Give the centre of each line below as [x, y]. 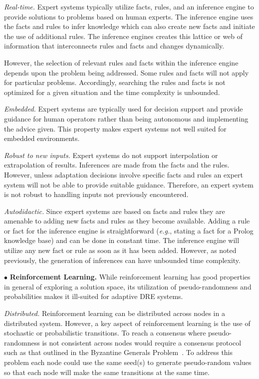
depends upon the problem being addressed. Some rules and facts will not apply [127, 72]
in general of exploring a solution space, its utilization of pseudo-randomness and [128, 286]
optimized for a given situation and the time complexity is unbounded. [112, 92]
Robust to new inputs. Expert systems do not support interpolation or [111, 155]
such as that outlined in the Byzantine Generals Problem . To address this [119, 352]
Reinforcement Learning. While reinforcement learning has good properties [130, 277]
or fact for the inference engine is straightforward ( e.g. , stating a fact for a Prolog [129, 230]
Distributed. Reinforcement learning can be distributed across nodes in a [115, 313]
